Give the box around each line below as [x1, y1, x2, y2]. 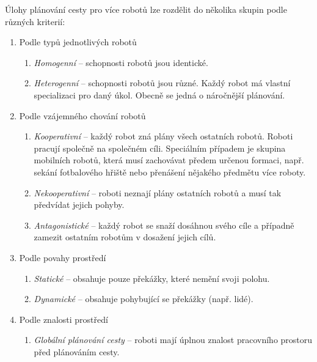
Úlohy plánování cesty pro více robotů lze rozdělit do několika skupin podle [5, 3, 287, 15]
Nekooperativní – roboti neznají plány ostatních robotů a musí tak [34, 186, 282, 199]
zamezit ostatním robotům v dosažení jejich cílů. [34, 231, 216, 243]
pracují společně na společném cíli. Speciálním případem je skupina [34, 141, 286, 154]
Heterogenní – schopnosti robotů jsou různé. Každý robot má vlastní [34, 76, 291, 89]
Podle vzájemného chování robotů [19, 109, 146, 122]
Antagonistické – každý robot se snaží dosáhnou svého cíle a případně [34, 218, 294, 231]
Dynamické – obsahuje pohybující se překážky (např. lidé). [34, 292, 253, 305]
